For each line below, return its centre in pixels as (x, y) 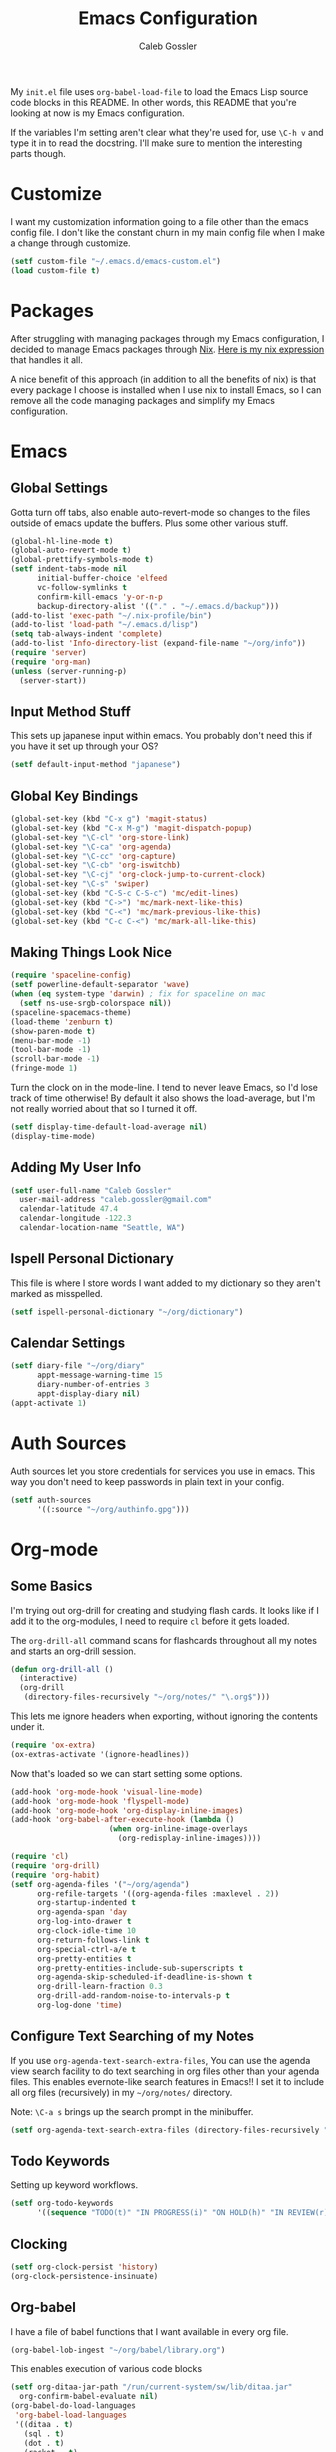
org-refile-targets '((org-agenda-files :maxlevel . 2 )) (158, 1893)
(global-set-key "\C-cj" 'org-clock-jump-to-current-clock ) (138, 875)
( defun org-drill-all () (62, 1669)
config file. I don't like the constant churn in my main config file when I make (167, 232)
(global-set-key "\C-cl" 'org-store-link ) (100, 837)
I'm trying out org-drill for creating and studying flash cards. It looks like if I (165, 1610)
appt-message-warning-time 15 (99, 1375)
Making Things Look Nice (91, 952)
